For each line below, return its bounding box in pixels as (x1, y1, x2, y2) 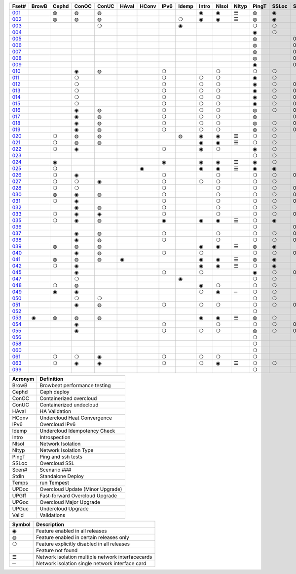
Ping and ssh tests (39, 453, 82, 460)
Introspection (39, 434, 71, 441)
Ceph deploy (39, 389, 70, 395)
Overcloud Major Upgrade (39, 499, 101, 505)
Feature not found (36, 547, 78, 554)
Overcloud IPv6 (39, 421, 76, 428)
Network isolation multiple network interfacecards (36, 554, 152, 560)
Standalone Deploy (39, 473, 84, 480)
